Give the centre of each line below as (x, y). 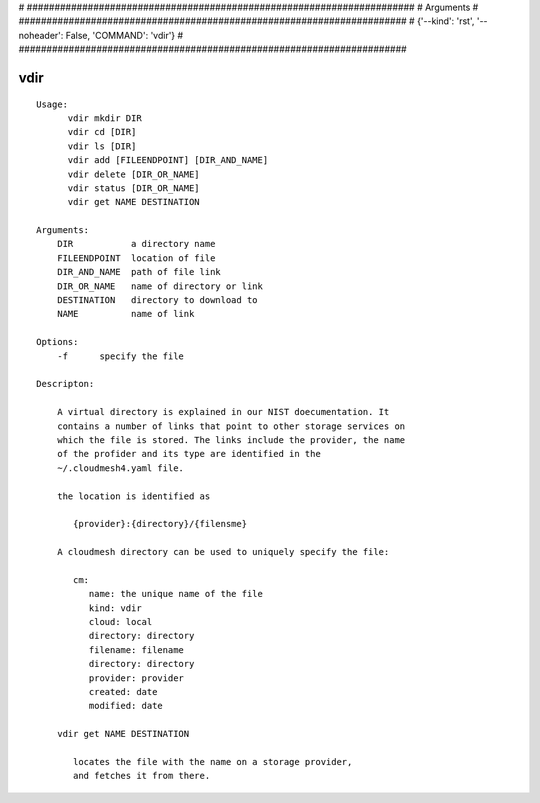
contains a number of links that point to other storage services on (231, 426)
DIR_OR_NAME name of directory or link (160, 286)
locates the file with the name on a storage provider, (213, 761)
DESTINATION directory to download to (157, 300)
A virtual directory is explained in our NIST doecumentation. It (223, 412)
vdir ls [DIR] (102, 146)
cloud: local (120, 622)
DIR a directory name (136, 244)
